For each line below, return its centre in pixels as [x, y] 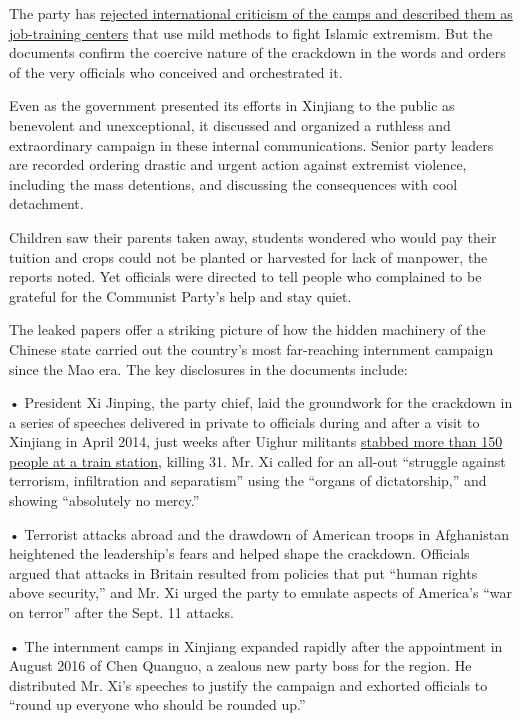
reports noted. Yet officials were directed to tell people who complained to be [245, 276]
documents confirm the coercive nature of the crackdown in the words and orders [257, 52]
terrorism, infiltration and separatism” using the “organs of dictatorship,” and [248, 480]
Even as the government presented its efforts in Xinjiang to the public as [232, 105]
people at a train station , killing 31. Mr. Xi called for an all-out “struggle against [257, 460]
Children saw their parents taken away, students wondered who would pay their [253, 236]
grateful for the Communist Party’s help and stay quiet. [180, 295]
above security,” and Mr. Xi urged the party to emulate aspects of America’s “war [260, 592]
